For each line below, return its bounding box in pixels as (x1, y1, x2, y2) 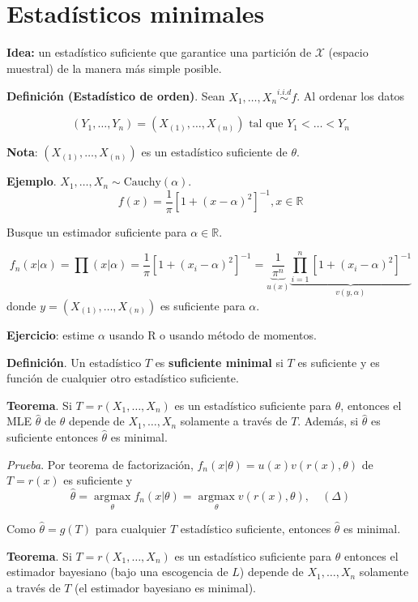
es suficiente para (160, 297, 245, 314)
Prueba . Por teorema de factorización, (6, 455, 194, 472)
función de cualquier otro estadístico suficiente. (6, 369, 239, 386)
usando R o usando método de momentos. (109, 326, 317, 343)
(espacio (328, 44, 369, 61)
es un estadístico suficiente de (141, 143, 288, 160)
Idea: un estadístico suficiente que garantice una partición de (6, 44, 312, 61)
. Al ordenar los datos (296, 88, 405, 105)
